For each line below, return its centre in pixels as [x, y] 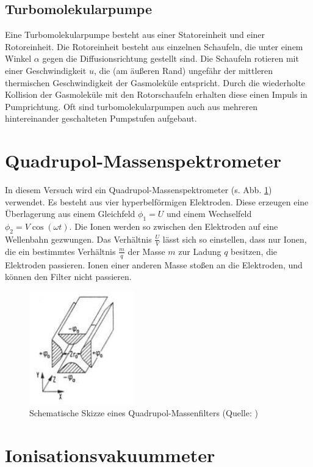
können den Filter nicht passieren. [68, 277]
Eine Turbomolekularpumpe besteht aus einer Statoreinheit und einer [135, 35]
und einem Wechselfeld [209, 214]
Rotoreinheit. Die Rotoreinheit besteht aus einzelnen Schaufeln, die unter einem [154, 46]
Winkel [18, 58]
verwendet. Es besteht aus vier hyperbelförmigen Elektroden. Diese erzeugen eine [157, 201]
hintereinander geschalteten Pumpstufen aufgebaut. [101, 118]
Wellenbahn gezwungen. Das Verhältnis [78, 239]
